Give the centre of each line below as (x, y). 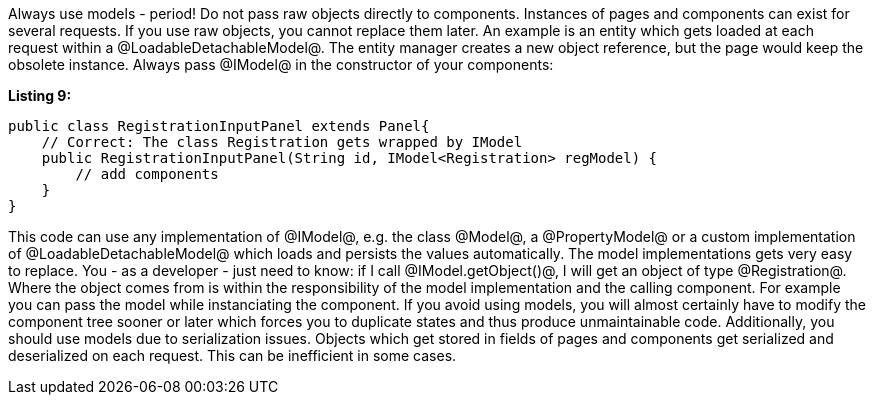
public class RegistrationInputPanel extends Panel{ (219, 126)
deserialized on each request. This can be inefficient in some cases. (232, 355)
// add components (147, 174)
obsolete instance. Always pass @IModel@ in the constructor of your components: (281, 64)
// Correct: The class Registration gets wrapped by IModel (282, 142)
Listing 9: (40, 95)
